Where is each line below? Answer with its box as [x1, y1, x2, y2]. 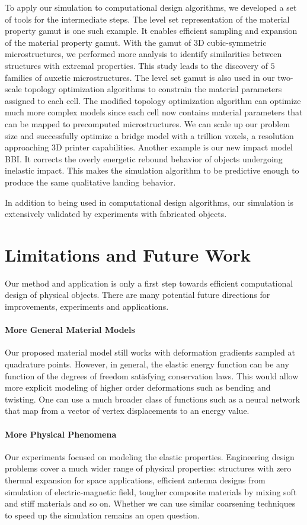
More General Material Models [5, 323, 135, 336]
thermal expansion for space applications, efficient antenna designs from [5, 473, 266, 486]
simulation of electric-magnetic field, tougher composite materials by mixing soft [5, 485, 297, 498]
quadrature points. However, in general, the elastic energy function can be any [5, 357, 289, 370]
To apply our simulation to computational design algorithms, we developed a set [5, 1, 297, 13]
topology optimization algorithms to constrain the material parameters [24, 83, 282, 95]
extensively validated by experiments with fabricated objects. [5, 208, 227, 220]
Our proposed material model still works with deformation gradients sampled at [5, 346, 295, 359]
